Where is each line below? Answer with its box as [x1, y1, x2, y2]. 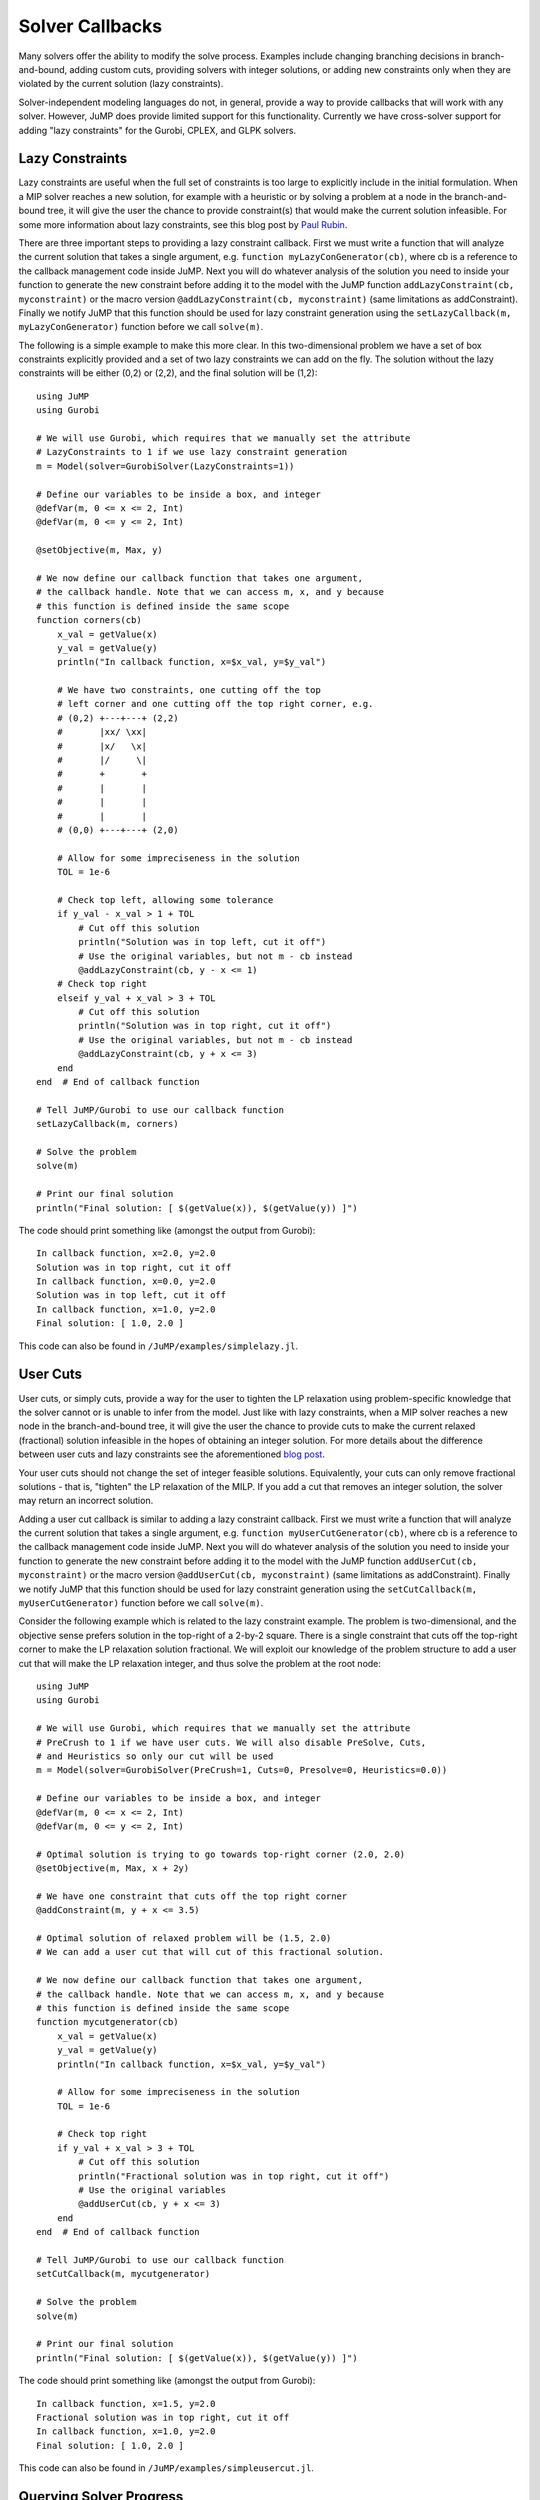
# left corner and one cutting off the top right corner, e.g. [56, 698, 374, 710]
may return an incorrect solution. [18, 1495, 154, 1507]
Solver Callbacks [18, 15, 163, 37]
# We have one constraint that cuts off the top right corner [36, 1890, 348, 1902]
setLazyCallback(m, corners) [36, 1118, 179, 1130]
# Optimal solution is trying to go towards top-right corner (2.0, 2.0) [36, 1848, 406, 1860]
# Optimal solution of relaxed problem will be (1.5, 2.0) [36, 1933, 332, 1944]
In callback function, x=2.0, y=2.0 [36, 1248, 216, 1259]
